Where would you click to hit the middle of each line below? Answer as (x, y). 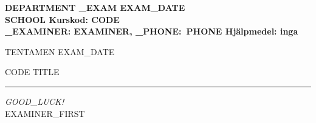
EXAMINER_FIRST (45, 113)
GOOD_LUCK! (35, 101)
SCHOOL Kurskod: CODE (62, 19)
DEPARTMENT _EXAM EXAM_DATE (95, 7)
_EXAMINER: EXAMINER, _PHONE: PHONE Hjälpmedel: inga (152, 31)
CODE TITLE (32, 72)
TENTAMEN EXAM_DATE (60, 51)
